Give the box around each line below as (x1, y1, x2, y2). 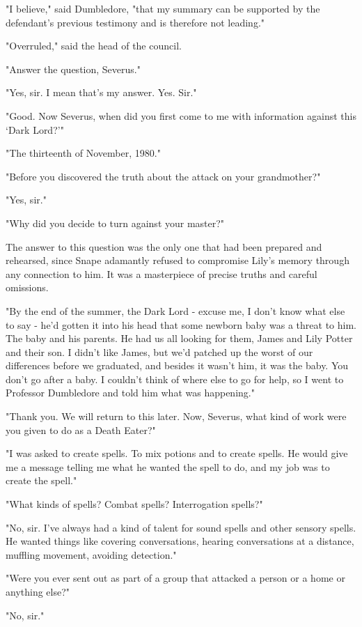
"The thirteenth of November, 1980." (6, 146, 161, 160)
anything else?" (6, 585, 70, 598)
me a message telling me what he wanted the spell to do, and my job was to (6, 459, 330, 474)
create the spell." (6, 473, 77, 488)
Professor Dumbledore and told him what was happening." (6, 385, 255, 400)
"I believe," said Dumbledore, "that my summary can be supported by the (6, 1, 320, 15)
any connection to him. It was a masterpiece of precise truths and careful (6, 266, 317, 281)
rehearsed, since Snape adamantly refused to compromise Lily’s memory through (6, 253, 349, 268)
